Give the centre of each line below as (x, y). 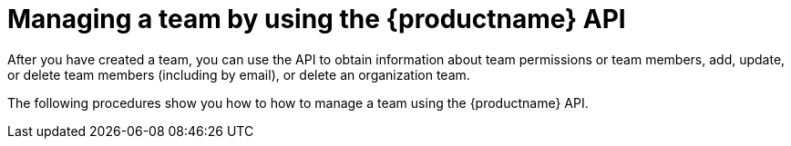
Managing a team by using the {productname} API (317, 19)
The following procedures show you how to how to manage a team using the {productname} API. (298, 102)
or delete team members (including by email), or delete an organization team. (239, 74)
